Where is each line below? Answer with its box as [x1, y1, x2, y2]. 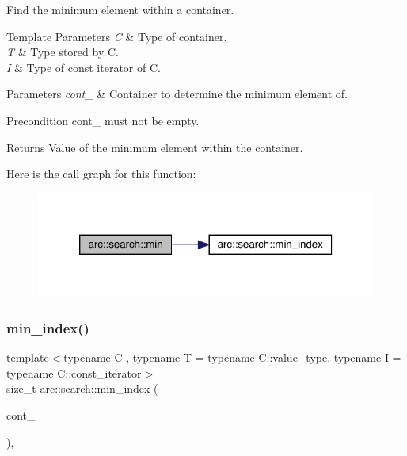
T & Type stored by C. [6, 44, 119, 60]
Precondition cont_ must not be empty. [6, 112, 200, 128]
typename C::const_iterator [6, 364, 142, 381]
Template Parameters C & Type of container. [6, 28, 227, 44]
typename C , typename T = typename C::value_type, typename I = [63, 349, 401, 366]
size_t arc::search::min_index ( [6, 380, 158, 397]
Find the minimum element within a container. [6, 2, 234, 17]
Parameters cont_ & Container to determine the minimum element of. [6, 85, 348, 102]
